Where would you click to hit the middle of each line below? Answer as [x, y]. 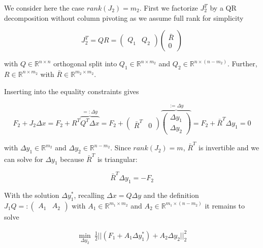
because [72, 159]
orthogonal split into [85, 64]
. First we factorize [169, 8]
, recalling [89, 195]
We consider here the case [44, 8]
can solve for [24, 159]
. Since [121, 148]
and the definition [171, 195]
